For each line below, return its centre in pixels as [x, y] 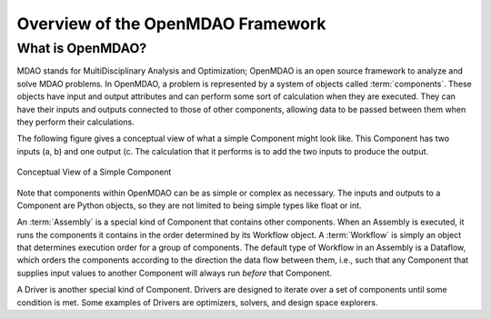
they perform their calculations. [76, 122]
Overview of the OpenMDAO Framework [171, 24]
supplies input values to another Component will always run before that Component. [174, 273]
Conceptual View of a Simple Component [94, 172]
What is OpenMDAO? [82, 48]
